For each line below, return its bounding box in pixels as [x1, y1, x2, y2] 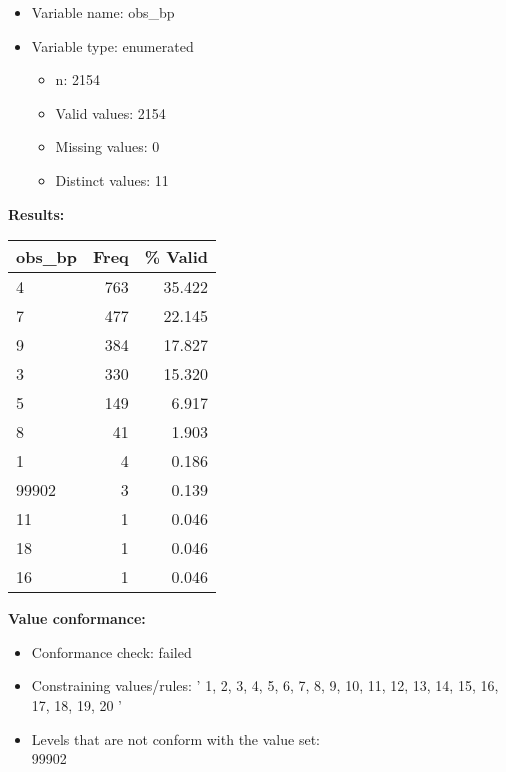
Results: [8, 203, 65, 224]
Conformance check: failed [31, 641, 192, 662]
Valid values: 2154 [55, 102, 166, 123]
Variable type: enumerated [31, 35, 194, 56]
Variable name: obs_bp [31, 2, 175, 22]
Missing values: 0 [55, 136, 160, 157]
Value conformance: [8, 608, 146, 629]
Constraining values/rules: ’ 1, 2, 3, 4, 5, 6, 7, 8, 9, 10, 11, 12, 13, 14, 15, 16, [31, 675, 499, 696]
